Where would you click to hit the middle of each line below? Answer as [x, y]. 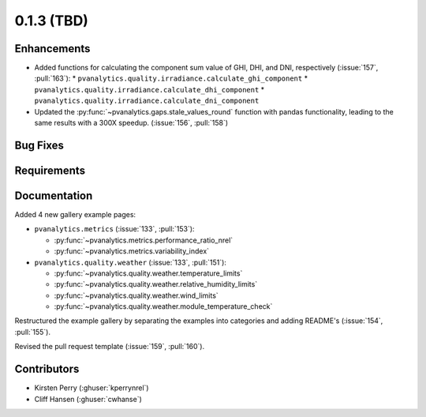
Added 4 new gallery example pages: [75, 214]
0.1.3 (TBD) [51, 21]
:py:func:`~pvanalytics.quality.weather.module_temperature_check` [163, 306]
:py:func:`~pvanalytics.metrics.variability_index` [131, 251]
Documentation [54, 195]
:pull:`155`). [33, 332]
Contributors [47, 369]
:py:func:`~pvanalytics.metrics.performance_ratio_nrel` [144, 240]
